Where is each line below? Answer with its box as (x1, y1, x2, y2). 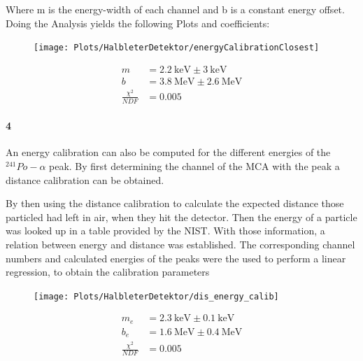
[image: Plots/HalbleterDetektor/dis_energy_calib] (34, 291, 279, 302)
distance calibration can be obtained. (6, 172, 164, 187)
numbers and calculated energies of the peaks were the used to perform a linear (6, 250, 346, 265)
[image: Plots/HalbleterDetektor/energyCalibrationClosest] (34, 43, 320, 53)
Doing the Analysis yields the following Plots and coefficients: (6, 15, 270, 30)
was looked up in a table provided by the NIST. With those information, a (6, 223, 325, 238)
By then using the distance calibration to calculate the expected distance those (6, 196, 344, 211)
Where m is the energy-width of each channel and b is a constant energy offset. (6, 2, 345, 16)
